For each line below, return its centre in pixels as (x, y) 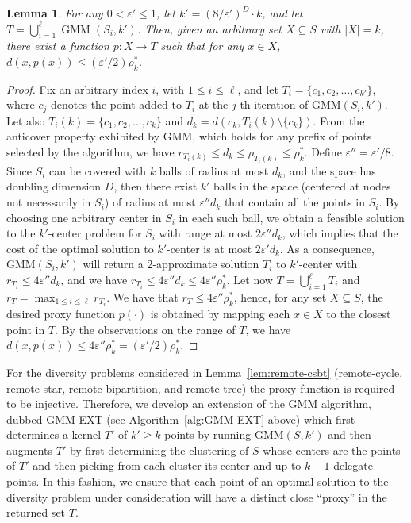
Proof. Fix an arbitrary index (77, 88)
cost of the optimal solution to (80, 248)
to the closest (359, 313)
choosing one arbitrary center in (84, 217)
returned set (36, 512)
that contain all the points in (294, 202)
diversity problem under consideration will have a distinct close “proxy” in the (197, 496)
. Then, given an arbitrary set (209, 28)
